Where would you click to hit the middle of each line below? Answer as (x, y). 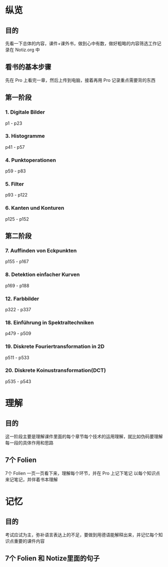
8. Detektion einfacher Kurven (42, 274)
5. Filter (14, 184)
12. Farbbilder (22, 299)
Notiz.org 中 (27, 50)
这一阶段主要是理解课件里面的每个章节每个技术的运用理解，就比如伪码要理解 (84, 436)
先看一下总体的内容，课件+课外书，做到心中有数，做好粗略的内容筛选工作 (81, 43)
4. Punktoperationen (31, 160)
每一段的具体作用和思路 (29, 442)
